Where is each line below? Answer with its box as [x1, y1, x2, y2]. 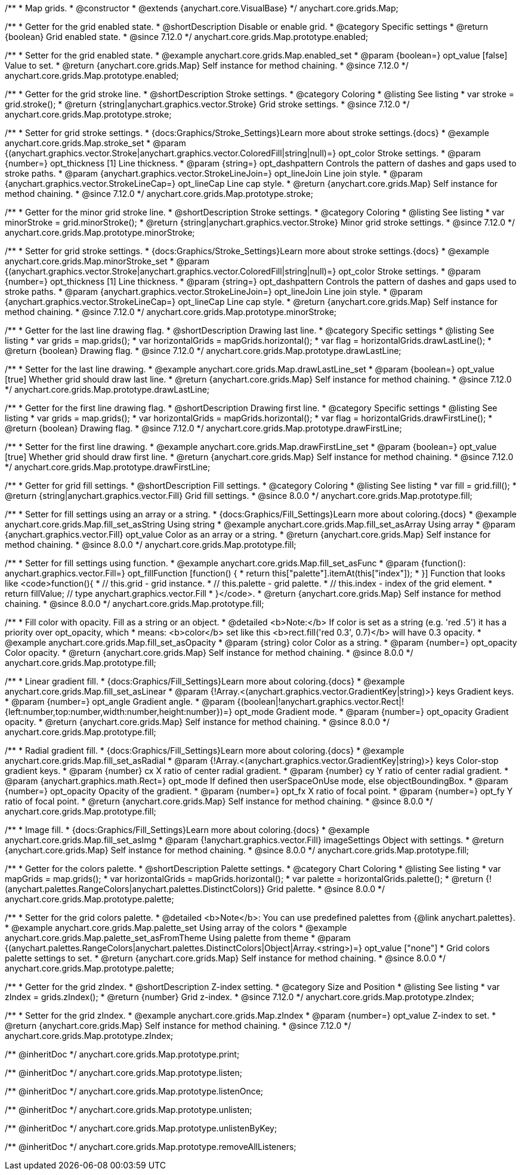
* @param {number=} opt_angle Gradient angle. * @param [5, 696, 235, 707]
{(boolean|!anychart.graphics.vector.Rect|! [237, 696, 404, 707]
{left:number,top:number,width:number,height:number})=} [5, 707, 233, 717]
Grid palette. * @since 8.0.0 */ [267, 884, 385, 894]
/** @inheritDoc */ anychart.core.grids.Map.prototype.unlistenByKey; [5, 1123, 277, 1133]
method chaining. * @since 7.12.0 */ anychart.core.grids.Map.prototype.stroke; [5, 189, 313, 199]
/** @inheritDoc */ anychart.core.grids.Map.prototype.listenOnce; [5, 1086, 264, 1096]
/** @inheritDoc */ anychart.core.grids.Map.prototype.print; [5, 1049, 240, 1059]
